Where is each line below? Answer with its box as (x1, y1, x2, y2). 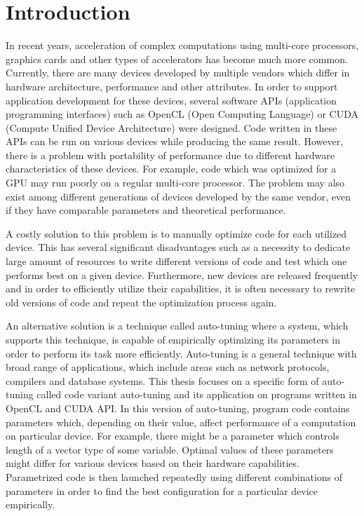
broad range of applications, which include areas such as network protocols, (6, 360, 330, 374)
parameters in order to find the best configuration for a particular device (6, 483, 318, 498)
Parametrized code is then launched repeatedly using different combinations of (6, 469, 343, 484)
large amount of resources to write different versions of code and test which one (6, 254, 347, 269)
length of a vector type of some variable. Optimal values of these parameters (6, 442, 334, 456)
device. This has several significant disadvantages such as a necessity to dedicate (6, 240, 351, 254)
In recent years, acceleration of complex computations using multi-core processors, (6, 38, 359, 53)
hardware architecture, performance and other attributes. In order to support (6, 79, 338, 93)
